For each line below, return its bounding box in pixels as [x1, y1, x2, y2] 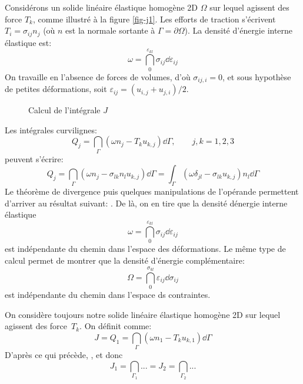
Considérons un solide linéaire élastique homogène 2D [5, 1, 198, 13]
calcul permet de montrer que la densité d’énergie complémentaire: [5, 254, 245, 267]
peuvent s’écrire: [5, 152, 64, 165]
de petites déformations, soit [5, 83, 107, 95]
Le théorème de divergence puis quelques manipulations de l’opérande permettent [5, 185, 299, 198]
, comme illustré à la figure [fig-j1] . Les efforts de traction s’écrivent [32, 12, 276, 25]
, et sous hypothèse [222, 70, 291, 83]
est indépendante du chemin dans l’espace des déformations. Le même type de [5, 242, 286, 255]
